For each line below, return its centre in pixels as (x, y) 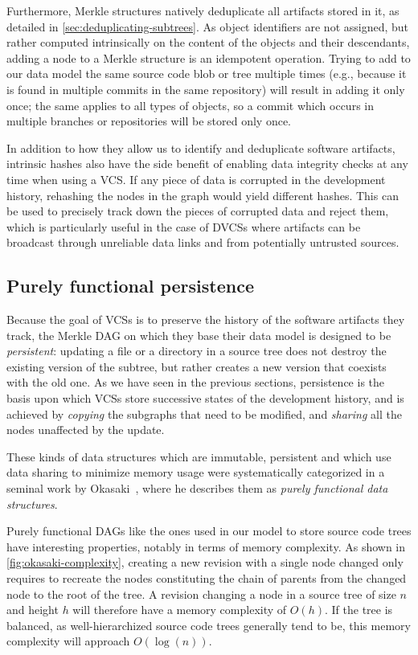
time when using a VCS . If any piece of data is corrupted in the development (196, 179)
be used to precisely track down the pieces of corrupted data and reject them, (198, 211)
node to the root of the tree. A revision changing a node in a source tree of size (201, 594)
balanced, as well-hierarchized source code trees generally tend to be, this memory (209, 625)
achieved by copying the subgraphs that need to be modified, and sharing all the (204, 413)
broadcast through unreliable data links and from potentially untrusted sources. (203, 242)
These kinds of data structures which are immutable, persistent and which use (199, 456)
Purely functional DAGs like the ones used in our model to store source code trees (209, 531)
